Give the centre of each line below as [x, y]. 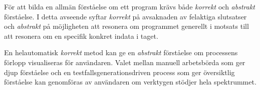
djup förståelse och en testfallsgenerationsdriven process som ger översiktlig [119, 72]
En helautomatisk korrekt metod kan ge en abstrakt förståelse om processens [121, 52]
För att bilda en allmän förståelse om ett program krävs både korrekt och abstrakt [130, 6]
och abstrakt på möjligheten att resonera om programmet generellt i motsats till [126, 26]
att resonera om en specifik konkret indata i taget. [81, 36]
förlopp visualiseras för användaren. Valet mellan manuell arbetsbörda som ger [125, 62]
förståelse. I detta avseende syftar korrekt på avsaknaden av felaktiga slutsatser [125, 16]
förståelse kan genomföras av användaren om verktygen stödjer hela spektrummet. [130, 82]
